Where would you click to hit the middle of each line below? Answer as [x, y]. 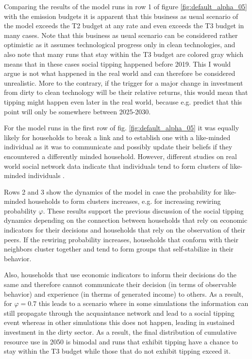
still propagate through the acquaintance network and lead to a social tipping [119, 313]
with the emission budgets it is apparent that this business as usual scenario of [121, 16]
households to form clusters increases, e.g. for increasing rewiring [124, 201]
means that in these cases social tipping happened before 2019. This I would [118, 63]
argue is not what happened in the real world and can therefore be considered [120, 73]
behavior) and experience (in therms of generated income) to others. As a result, [124, 294]
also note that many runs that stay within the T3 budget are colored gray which [124, 54]
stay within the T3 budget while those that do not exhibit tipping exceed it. [117, 351]
